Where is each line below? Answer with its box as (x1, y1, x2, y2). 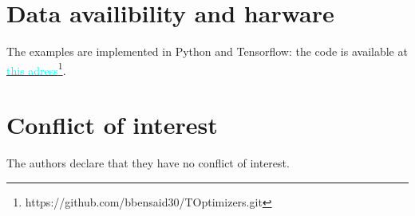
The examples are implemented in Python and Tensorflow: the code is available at (6, 43, 408, 60)
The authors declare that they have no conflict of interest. (6, 155, 290, 171)
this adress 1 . (6, 59, 66, 78)
